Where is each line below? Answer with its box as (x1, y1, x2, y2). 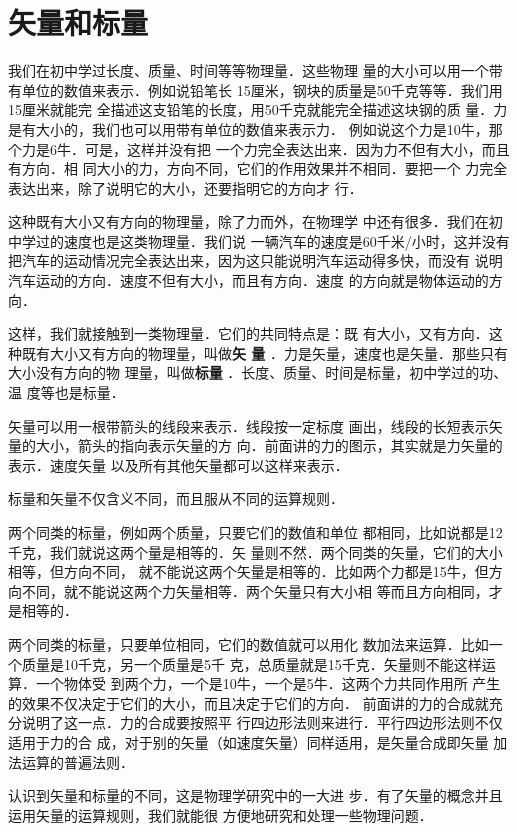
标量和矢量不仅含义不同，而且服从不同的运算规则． (8, 488, 344, 509)
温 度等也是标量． (8, 382, 125, 403)
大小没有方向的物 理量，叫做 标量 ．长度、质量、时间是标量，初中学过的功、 (8, 362, 508, 383)
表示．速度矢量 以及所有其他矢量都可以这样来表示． (8, 454, 349, 475)
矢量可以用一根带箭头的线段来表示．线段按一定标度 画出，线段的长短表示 (8, 415, 489, 436)
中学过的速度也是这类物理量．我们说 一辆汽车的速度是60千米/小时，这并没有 (8, 230, 510, 251)
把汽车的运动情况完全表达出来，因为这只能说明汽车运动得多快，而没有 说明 (8, 250, 503, 271)
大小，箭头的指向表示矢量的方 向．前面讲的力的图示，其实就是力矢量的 (35, 435, 503, 456)
